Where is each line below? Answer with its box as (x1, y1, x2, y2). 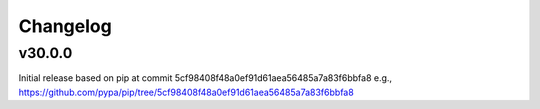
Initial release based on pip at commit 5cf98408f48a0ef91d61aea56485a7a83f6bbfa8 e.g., (18, 72, 393, 84)
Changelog (18, 15, 112, 37)
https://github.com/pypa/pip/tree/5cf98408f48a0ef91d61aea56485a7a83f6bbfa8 (18, 86, 354, 98)
